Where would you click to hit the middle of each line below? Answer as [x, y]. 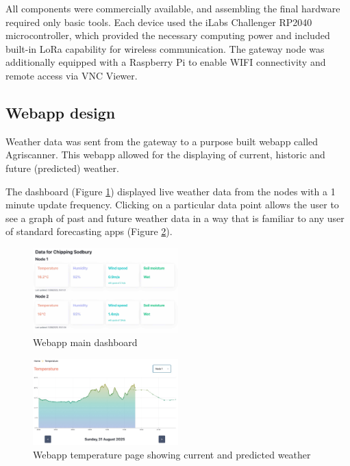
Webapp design [61, 112]
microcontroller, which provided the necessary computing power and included [168, 35]
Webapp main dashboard [85, 342]
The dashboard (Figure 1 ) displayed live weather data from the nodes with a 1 [171, 191]
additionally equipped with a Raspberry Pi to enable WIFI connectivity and [166, 62]
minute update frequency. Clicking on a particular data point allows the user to [172, 205]
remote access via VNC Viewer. [72, 75]
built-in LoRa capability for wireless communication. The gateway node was [165, 48]
